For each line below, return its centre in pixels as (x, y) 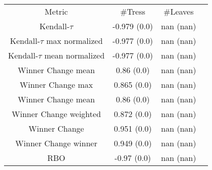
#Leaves (179, 11)
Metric (56, 11)
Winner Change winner (56, 143)
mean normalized (74, 55)
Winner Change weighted (56, 114)
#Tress (133, 11)
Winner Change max (56, 84)
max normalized (74, 41)
